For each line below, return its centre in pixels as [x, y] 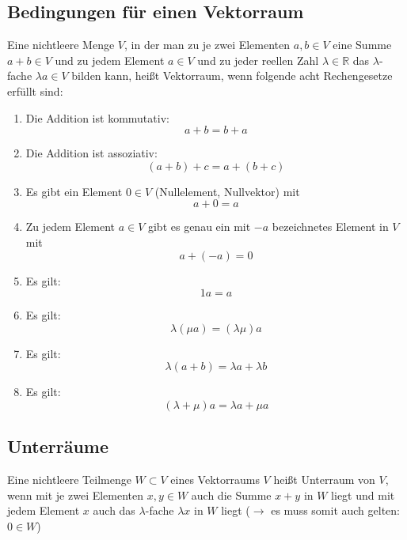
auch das [114, 510]
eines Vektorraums [215, 480]
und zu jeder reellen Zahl [258, 60]
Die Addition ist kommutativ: [97, 117]
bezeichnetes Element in [330, 227]
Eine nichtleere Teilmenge [69, 480]
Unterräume [58, 446]
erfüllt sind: [35, 91]
